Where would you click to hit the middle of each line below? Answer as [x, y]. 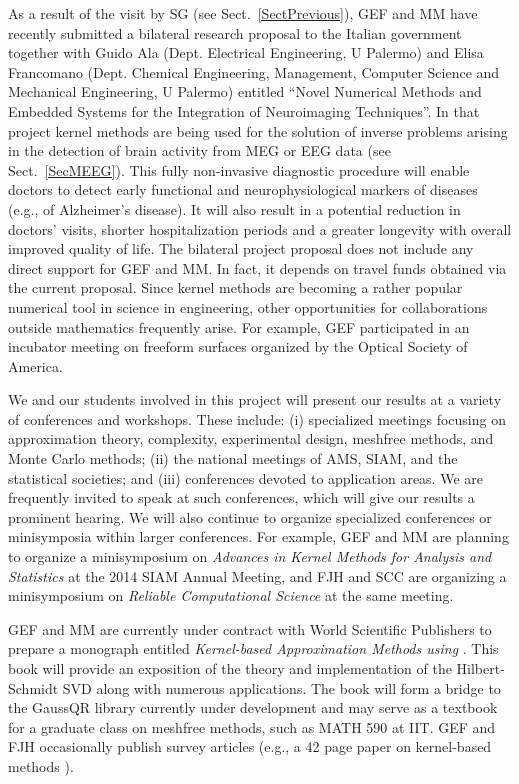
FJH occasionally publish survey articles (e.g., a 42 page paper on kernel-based [250, 746]
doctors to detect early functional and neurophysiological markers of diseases [243, 189]
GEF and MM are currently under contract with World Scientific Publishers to [250, 628]
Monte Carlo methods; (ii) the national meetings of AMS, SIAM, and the [233, 458]
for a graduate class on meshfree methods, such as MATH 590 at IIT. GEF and [252, 726]
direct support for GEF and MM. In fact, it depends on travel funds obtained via [257, 267]
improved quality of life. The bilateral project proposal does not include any [241, 248]
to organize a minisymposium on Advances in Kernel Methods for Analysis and [250, 556]
